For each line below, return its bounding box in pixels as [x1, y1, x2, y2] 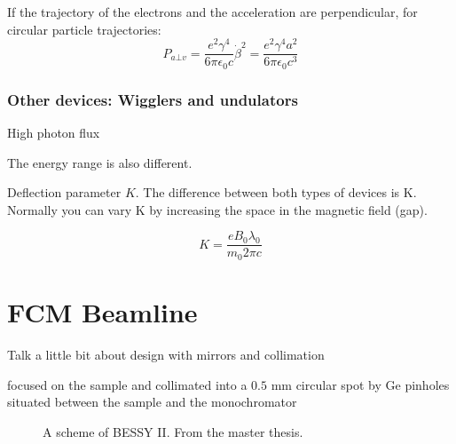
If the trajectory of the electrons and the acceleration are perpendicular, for [7, 3, 418, 20]
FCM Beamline [7, 294, 198, 330]
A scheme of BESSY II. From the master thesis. [43, 422, 303, 440]
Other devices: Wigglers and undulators [7, 88, 298, 110]
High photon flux [7, 123, 100, 141]
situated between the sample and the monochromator [7, 392, 297, 411]
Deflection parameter [7, 183, 122, 202]
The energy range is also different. [7, 153, 193, 171]
